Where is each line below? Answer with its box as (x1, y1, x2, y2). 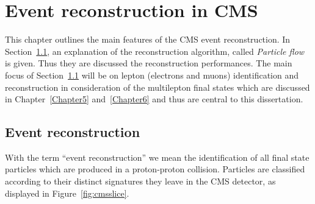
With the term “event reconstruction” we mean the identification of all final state (5, 150, 310, 163)
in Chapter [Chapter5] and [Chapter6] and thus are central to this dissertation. (5, 93, 303, 105)
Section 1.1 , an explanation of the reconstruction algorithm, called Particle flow (5, 44, 305, 57)
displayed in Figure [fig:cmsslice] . (5, 186, 129, 199)
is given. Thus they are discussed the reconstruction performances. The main (5, 57, 292, 69)
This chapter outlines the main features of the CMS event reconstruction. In (5, 33, 291, 46)
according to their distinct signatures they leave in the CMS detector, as (5, 175, 276, 188)
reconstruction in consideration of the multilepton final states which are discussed (5, 80, 310, 93)
